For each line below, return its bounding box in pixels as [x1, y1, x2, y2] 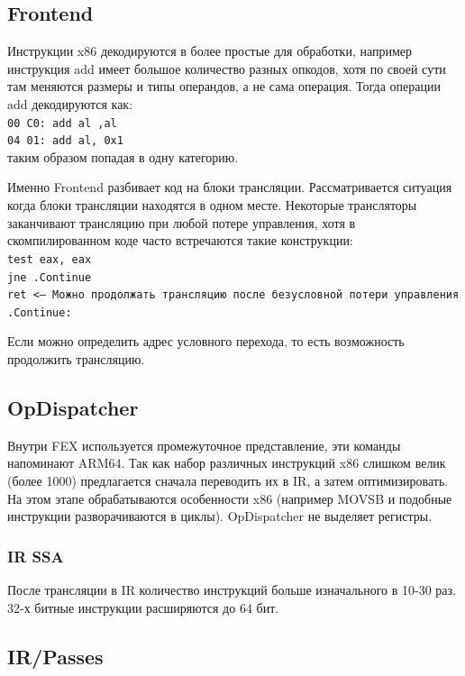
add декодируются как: [7, 94, 133, 113]
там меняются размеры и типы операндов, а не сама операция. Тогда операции [7, 77, 441, 96]
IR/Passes [7, 642, 104, 670]
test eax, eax [7, 252, 92, 266]
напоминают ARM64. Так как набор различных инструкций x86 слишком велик [7, 453, 446, 472]
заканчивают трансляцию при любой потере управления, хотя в [7, 213, 356, 232]
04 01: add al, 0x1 [7, 134, 123, 148]
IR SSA [7, 544, 64, 567]
